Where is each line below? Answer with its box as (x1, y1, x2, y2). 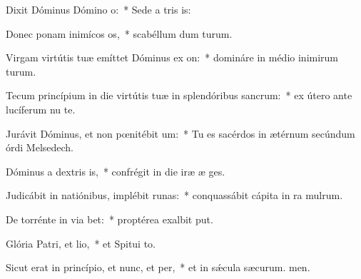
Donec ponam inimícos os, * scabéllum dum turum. (6, 26, 233, 41)
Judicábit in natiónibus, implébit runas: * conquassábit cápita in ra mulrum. (6, 188, 343, 203)
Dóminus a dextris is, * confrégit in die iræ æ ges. (6, 163, 225, 178)
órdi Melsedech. (6, 140, 74, 155)
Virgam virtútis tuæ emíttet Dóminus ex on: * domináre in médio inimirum (6, 50, 339, 65)
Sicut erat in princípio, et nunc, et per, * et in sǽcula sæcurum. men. (6, 260, 310, 275)
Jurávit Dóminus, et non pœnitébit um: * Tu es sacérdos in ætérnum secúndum (6, 126, 355, 141)
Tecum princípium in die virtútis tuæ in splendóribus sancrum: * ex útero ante (6, 88, 352, 103)
